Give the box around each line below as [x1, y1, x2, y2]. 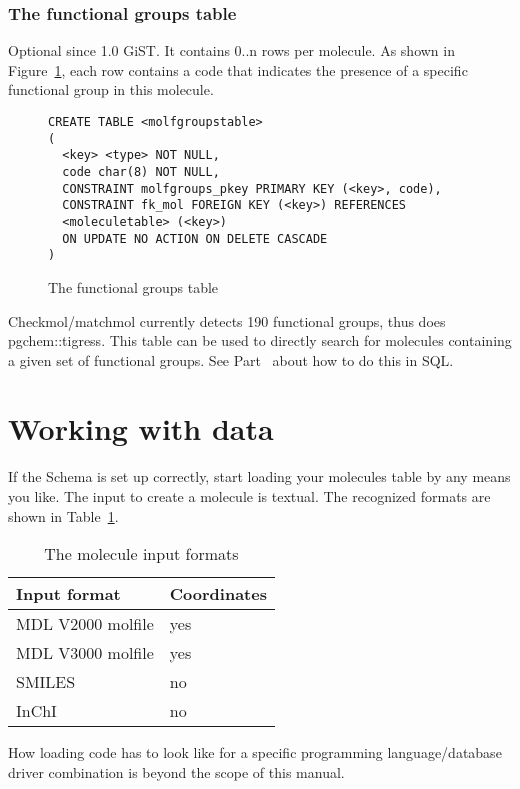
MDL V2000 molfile [16, 612, 154, 636]
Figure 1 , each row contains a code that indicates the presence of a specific [8, 59, 468, 80]
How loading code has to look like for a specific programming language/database [8, 742, 502, 763]
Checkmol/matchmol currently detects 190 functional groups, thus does [8, 310, 446, 331]
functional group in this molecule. [8, 79, 214, 100]
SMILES [16, 670, 76, 694]
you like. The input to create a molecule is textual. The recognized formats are [8, 486, 491, 506]
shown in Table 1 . [8, 505, 119, 526]
